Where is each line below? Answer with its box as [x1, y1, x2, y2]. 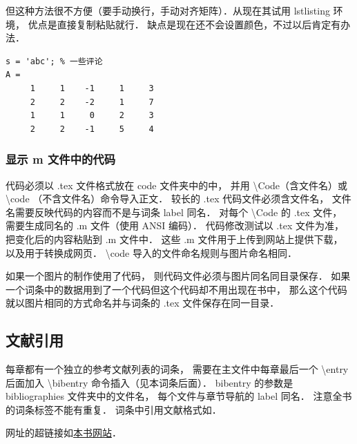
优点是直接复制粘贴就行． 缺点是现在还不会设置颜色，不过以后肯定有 [28, 17, 341, 31]
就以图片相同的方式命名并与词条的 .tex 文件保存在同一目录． [6, 296, 280, 310]
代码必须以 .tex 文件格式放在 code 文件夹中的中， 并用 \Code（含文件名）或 [6, 177, 348, 192]
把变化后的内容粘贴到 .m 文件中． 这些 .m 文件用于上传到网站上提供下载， [6, 231, 343, 246]
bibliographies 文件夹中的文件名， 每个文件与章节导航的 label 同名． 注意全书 [6, 389, 352, 403]
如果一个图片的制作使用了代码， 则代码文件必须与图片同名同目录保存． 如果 [6, 269, 351, 283]
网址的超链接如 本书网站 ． [6, 425, 122, 440]
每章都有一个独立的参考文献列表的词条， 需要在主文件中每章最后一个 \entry [6, 362, 349, 376]
